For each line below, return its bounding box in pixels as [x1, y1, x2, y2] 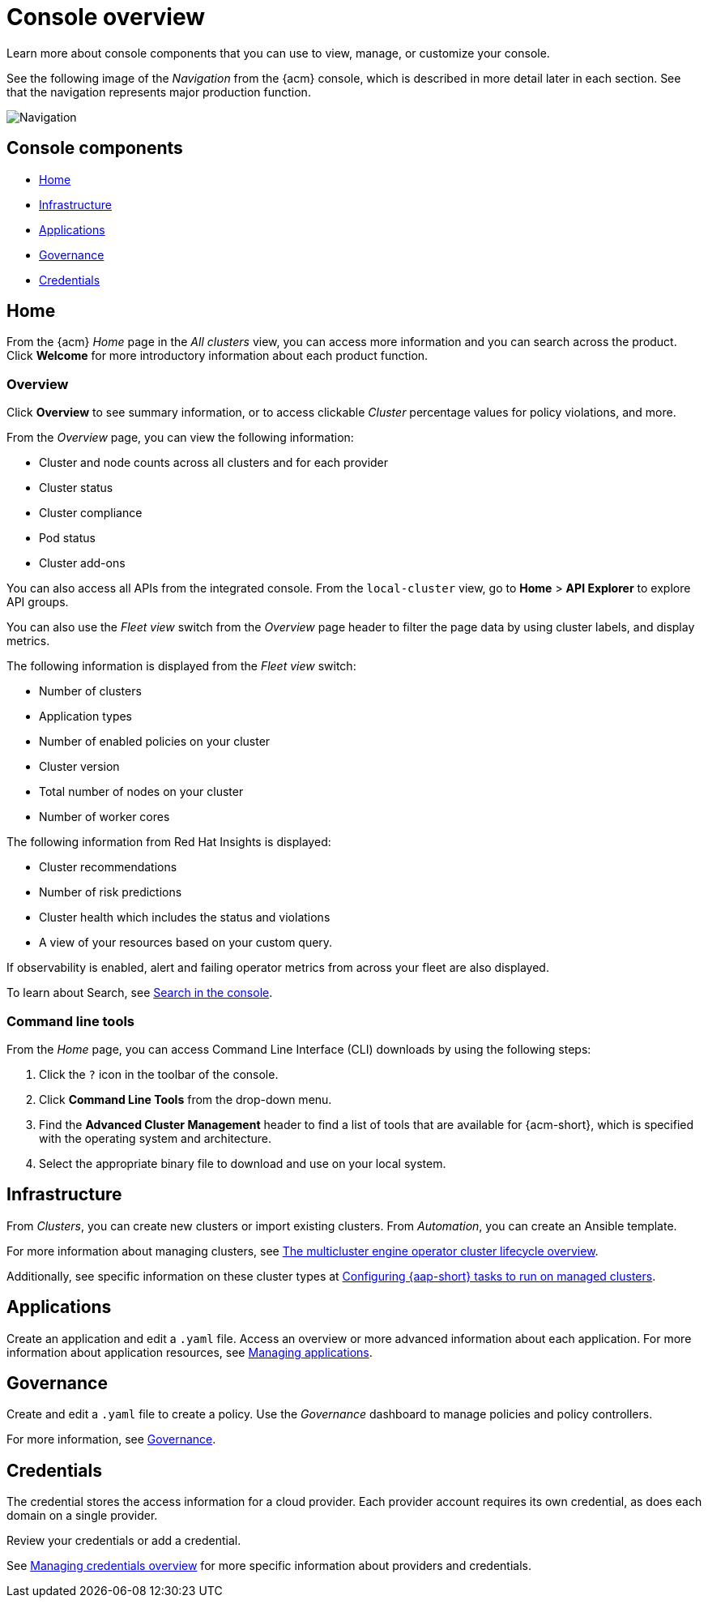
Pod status [39, 531, 96, 545]
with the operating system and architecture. [39, 1131, 271, 1145]
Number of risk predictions [39, 885, 182, 900]
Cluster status [39, 481, 113, 495]
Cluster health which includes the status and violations [39, 910, 331, 925]
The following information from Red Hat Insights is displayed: [6, 835, 331, 849]
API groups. [6, 595, 69, 610]
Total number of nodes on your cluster [39, 785, 244, 799]
